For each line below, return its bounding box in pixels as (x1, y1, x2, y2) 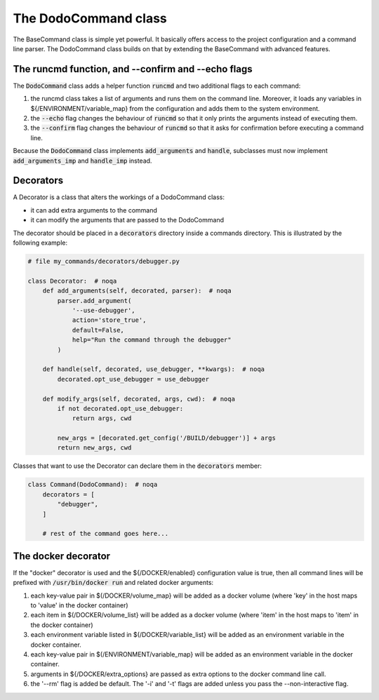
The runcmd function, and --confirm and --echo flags (13, 63, 253, 75)
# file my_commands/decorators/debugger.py (27, 257, 180, 266)
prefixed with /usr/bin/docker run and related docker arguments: (13, 579, 214, 587)
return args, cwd (72, 415, 132, 422)
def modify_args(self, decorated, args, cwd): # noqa (42, 395, 235, 403)
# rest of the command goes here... (42, 530, 168, 538)
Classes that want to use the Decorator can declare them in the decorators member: (13, 462, 262, 470)
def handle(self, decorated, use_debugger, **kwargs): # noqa (42, 365, 265, 373)
